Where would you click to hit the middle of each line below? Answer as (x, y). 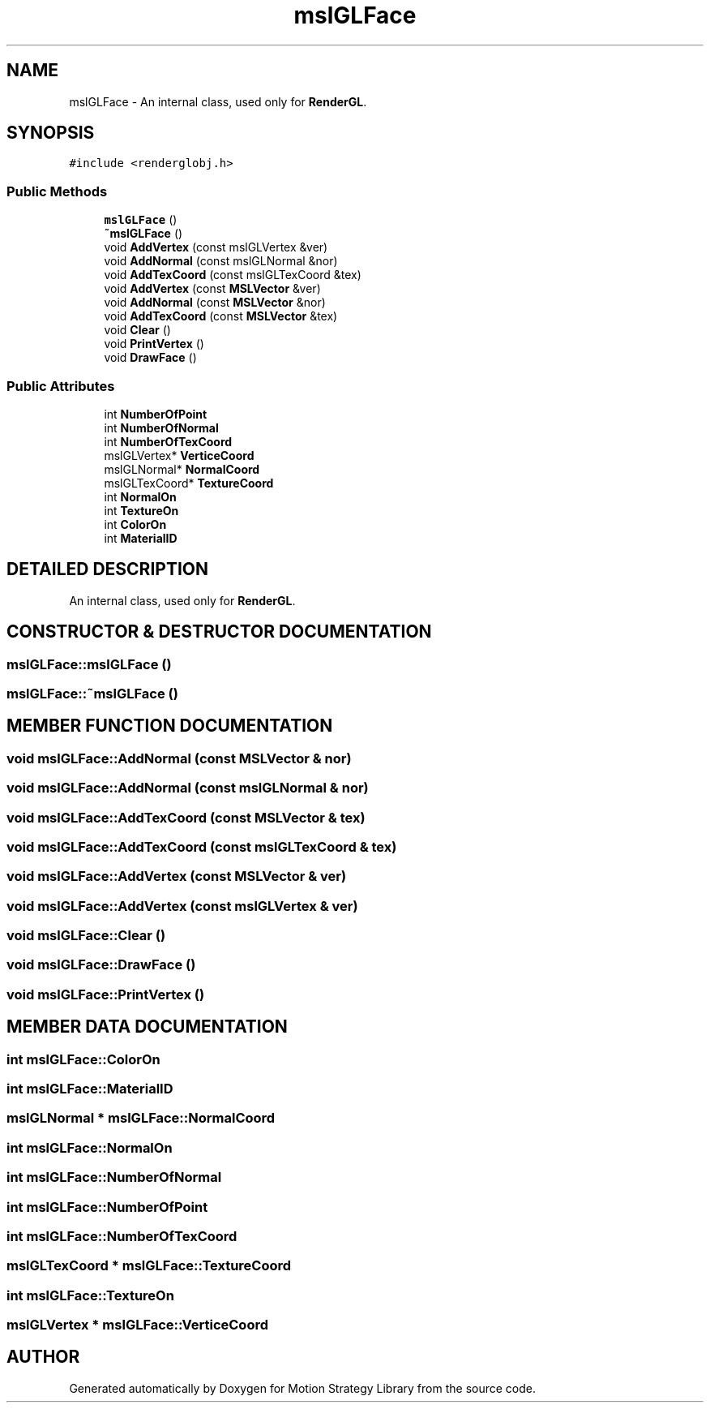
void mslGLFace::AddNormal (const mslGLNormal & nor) (188, 788)
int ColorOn (135, 524)
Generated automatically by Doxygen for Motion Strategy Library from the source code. (303, 1388)
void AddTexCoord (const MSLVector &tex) (221, 316)
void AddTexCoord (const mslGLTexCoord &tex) (233, 275)
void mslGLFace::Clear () (86, 936)
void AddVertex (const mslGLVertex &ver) (216, 247)
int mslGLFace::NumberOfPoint (107, 1207)
